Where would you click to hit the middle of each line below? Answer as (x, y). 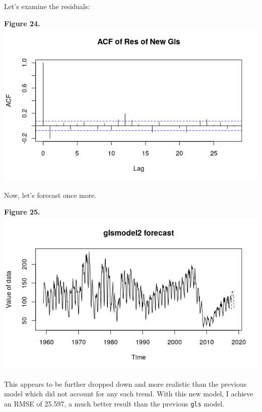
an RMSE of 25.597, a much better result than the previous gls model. (114, 403)
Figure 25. (22, 212)
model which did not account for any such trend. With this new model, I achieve (129, 394)
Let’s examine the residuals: (47, 6)
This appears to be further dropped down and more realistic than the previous (125, 383)
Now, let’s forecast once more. (50, 195)
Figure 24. (22, 23)
